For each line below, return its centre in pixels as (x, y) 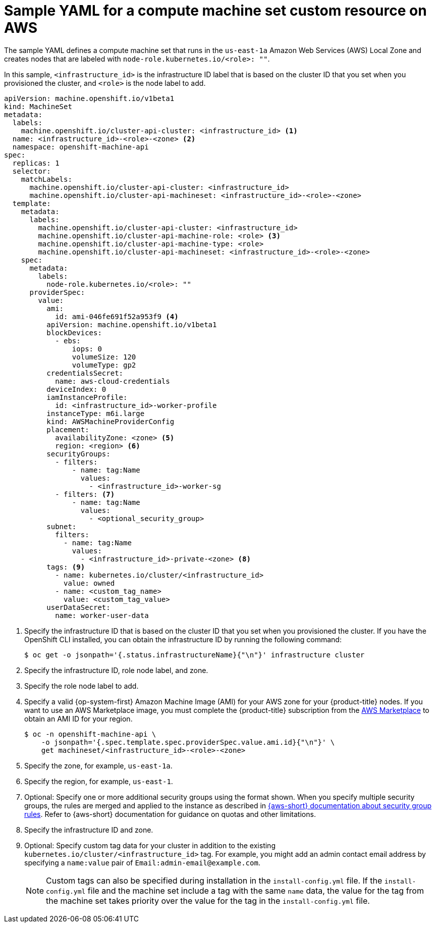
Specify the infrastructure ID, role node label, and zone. (116, 670)
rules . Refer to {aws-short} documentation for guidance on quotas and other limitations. (170, 814)
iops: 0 (87, 349)
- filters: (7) (85, 494)
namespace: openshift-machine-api (80, 147)
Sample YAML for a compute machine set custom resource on (215, 11)
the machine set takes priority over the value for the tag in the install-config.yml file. (208, 900)
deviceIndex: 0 (76, 389)
